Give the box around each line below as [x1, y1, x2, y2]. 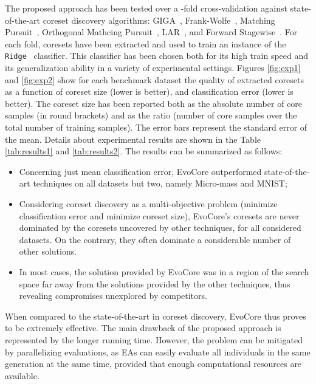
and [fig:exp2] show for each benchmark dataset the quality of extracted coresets [5, 73, 304, 86]
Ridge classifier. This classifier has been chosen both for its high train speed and [5, 49, 309, 62]
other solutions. [19, 245, 77, 258]
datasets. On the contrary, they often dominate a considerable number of [19, 233, 291, 245]
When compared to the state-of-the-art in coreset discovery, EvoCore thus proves [5, 309, 306, 322]
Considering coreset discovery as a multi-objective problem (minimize [19, 197, 278, 210]
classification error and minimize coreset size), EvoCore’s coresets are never [19, 209, 300, 222]
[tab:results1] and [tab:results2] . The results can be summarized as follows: [5, 145, 283, 157]
